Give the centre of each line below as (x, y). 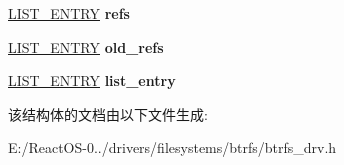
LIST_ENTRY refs (69, 13)
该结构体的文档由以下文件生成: (108, 113)
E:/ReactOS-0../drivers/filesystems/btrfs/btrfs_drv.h (172, 147)
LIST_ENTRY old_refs (86, 46)
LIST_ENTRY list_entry (92, 80)
